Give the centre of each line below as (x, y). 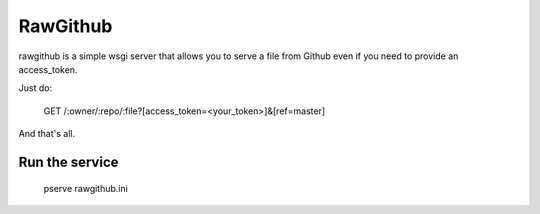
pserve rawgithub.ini (86, 188)
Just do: (35, 88)
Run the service (68, 161)
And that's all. (46, 134)
